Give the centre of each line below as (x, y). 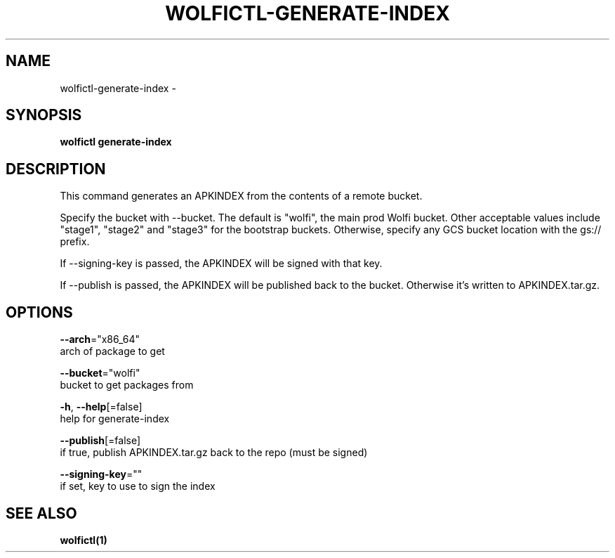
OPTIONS (39, 312)
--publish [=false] (100, 441)
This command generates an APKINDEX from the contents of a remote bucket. (241, 196)
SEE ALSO (41, 513)
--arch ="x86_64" (100, 339)
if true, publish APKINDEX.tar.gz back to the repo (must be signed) (214, 453)
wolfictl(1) (84, 540)
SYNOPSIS (44, 115)
